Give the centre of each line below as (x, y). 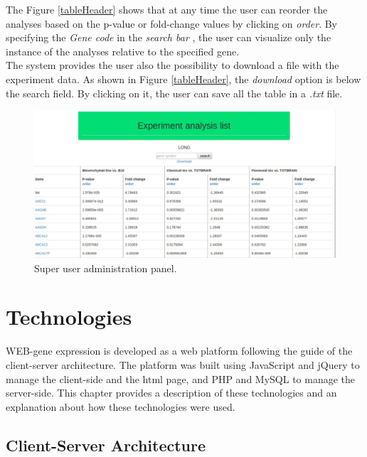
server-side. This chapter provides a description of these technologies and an (171, 393)
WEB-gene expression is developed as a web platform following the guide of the (179, 351)
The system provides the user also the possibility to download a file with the (172, 65)
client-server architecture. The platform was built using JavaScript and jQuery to (183, 364)
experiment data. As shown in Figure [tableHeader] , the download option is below (183, 79)
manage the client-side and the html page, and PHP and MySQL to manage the (181, 378)
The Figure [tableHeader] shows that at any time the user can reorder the (167, 9)
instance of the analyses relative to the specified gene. (123, 51)
